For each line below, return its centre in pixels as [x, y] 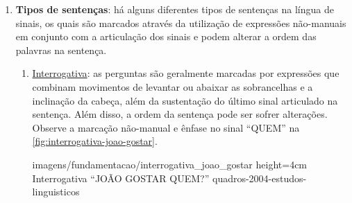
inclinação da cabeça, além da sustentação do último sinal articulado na [185, 100]
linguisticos [56, 192]
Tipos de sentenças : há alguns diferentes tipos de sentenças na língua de [175, 9]
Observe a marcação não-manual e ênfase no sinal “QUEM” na [166, 127]
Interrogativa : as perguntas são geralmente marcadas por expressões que [186, 73]
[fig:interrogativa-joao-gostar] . [95, 141]
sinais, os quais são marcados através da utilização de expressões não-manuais [181, 23]
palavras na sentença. [61, 50]
